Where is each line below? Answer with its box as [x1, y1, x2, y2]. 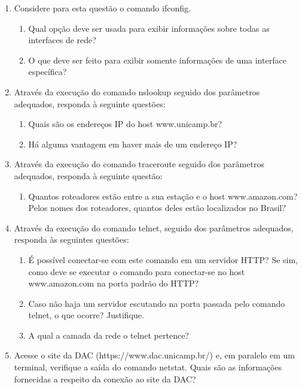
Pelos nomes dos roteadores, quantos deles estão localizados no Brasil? [28, 201, 286, 214]
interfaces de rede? [28, 34, 96, 46]
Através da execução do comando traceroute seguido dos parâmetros [14, 158, 264, 170]
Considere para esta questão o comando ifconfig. [14, 2, 191, 14]
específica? [28, 65, 67, 78]
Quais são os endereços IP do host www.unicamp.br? [28, 117, 222, 130]
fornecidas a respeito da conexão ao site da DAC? [14, 372, 196, 385]
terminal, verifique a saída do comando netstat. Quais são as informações [14, 361, 282, 373]
